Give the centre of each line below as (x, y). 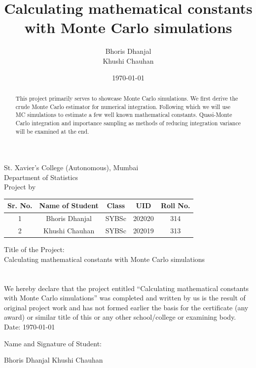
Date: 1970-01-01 (30, 326)
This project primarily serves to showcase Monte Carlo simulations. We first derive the (127, 98)
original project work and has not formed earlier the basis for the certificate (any (126, 307)
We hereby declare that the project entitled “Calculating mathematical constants (127, 288)
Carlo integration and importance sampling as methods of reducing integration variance (128, 123)
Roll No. (175, 205)
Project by (20, 187)
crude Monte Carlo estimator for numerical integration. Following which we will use (123, 106)
